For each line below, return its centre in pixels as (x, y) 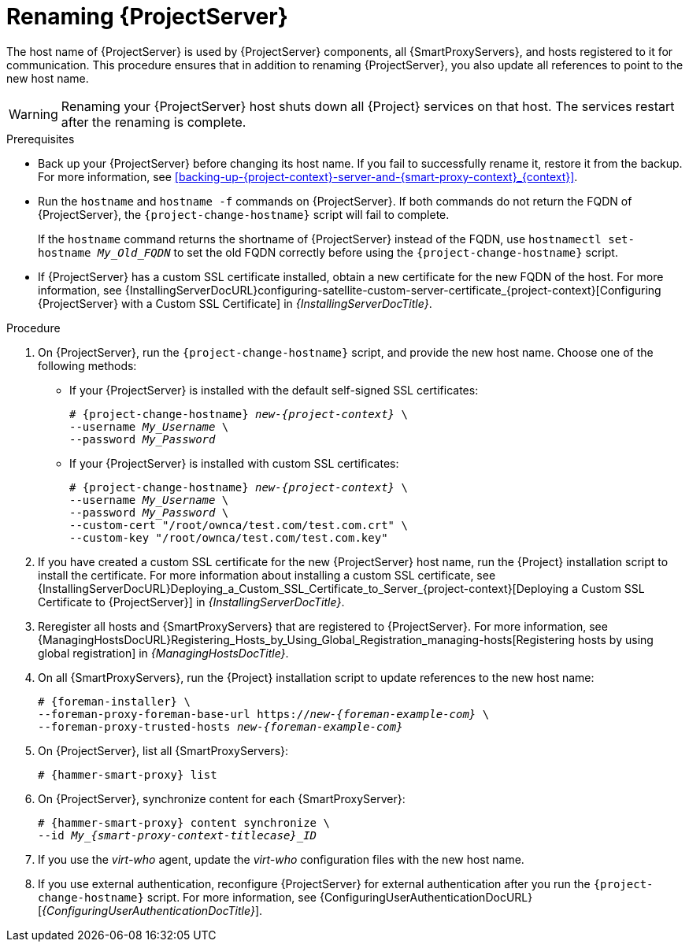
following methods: (87, 365)
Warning (33, 114)
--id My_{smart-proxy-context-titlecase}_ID (178, 835)
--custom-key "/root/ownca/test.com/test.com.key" (229, 537)
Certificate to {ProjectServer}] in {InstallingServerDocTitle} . (191, 602)
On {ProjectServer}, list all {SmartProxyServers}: (163, 750)
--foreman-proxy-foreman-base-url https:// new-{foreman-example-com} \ (264, 714)
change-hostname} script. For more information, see (177, 897)
